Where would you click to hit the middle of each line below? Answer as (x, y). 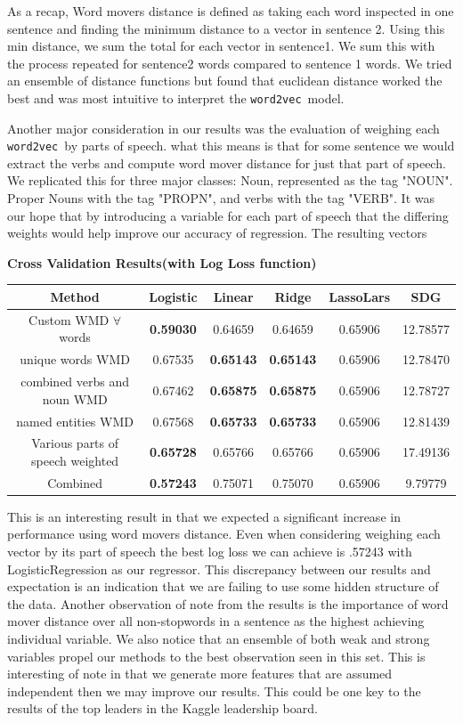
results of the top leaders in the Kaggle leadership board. (162, 708)
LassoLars (360, 296)
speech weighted (75, 460)
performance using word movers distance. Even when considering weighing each (224, 534)
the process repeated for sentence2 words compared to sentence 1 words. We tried (230, 63)
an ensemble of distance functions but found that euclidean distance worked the (225, 81)
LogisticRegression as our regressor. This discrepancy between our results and (219, 569)
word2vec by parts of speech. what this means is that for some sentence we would (231, 146)
